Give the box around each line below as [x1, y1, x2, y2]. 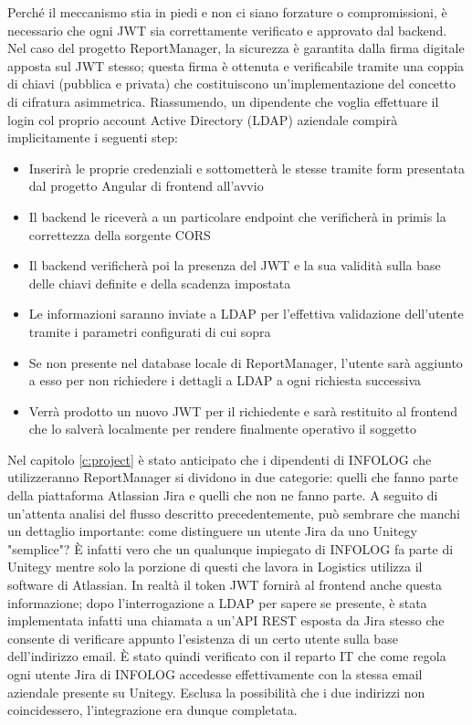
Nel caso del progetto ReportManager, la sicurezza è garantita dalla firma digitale [7, 38, 465, 58]
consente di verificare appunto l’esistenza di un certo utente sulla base [7, 628, 398, 647]
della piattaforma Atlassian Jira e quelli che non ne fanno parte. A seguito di [7, 486, 438, 505]
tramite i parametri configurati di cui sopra [28, 321, 271, 341]
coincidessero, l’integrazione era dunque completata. [7, 700, 298, 720]
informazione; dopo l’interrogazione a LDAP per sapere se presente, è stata [7, 593, 427, 612]
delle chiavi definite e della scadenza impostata [28, 273, 291, 292]
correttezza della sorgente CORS [28, 225, 211, 244]
